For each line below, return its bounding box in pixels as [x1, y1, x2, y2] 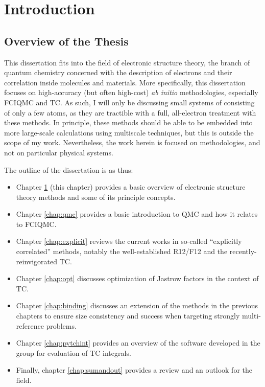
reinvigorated [16, 256, 58, 266]
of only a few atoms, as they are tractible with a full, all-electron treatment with [4, 107, 256, 118]
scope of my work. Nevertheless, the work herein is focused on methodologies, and [4, 137, 260, 148]
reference [16, 320, 44, 331]
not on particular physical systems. [4, 147, 113, 157]
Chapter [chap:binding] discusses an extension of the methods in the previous [16, 300, 258, 311]
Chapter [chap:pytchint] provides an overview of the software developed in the [16, 337, 260, 348]
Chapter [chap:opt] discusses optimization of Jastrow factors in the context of [16, 273, 259, 284]
